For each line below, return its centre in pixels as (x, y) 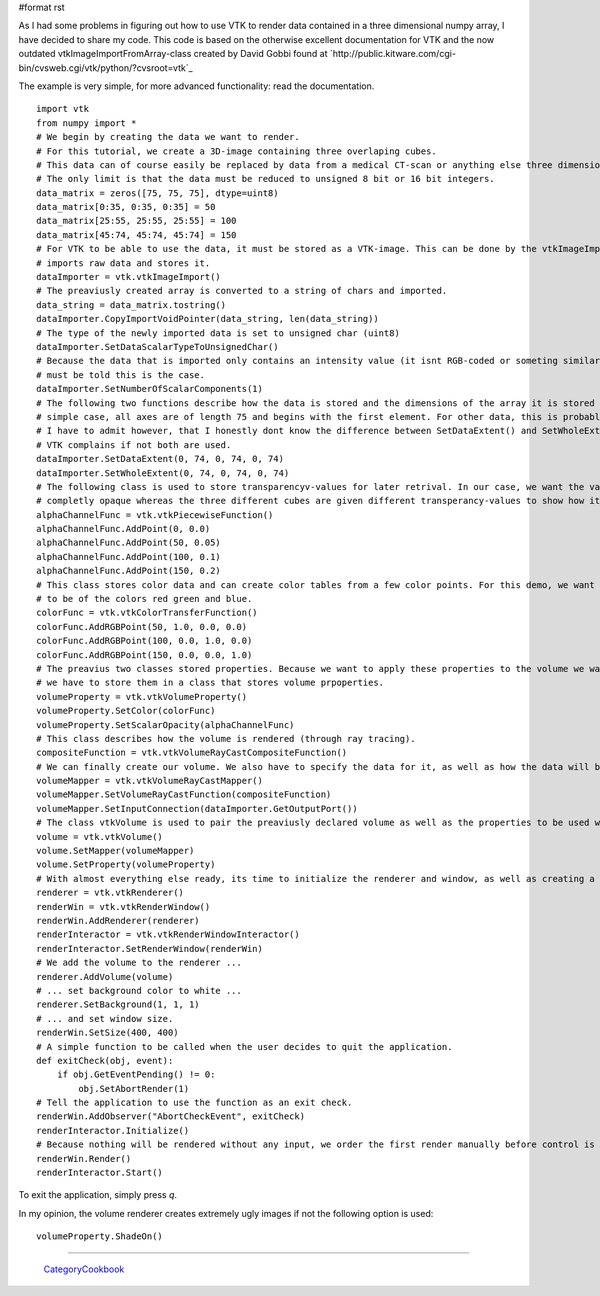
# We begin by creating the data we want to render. (168, 137)
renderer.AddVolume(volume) (105, 976)
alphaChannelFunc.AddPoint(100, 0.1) (129, 556)
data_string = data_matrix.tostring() (131, 304)
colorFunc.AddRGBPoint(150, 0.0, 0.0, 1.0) (144, 654)
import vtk (63, 109)
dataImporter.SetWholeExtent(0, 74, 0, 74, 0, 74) (163, 473)
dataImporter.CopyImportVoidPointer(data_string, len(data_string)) (207, 319)
